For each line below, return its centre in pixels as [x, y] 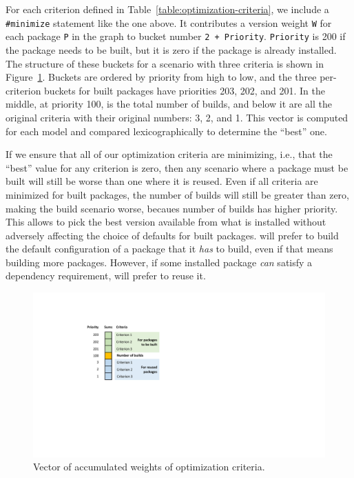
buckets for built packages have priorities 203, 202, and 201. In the [185, 90]
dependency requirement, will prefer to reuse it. [106, 276]
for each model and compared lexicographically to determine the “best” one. [166, 131]
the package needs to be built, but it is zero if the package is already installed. [171, 49]
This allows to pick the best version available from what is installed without [166, 222]
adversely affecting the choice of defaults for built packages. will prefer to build [172, 235]
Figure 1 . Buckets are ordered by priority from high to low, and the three [161, 77]
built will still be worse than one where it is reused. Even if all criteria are [162, 181]
